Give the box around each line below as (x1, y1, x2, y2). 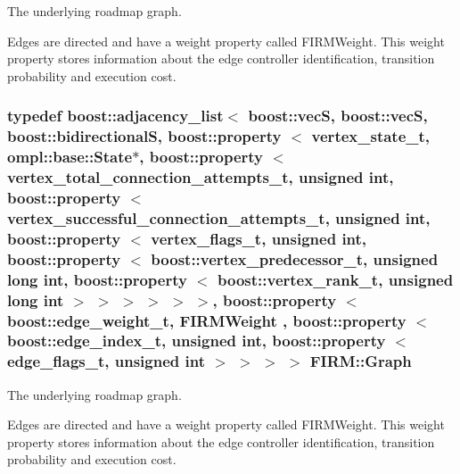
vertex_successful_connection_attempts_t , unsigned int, (7, 206, 431, 229)
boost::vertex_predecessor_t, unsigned (151, 247, 439, 270)
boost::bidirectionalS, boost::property (7, 125, 282, 147)
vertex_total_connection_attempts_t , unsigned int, (7, 166, 394, 188)
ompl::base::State (7, 146, 133, 168)
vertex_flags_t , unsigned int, (151, 227, 367, 249)
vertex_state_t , (311, 125, 431, 147)
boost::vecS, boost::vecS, (248, 104, 428, 127)
